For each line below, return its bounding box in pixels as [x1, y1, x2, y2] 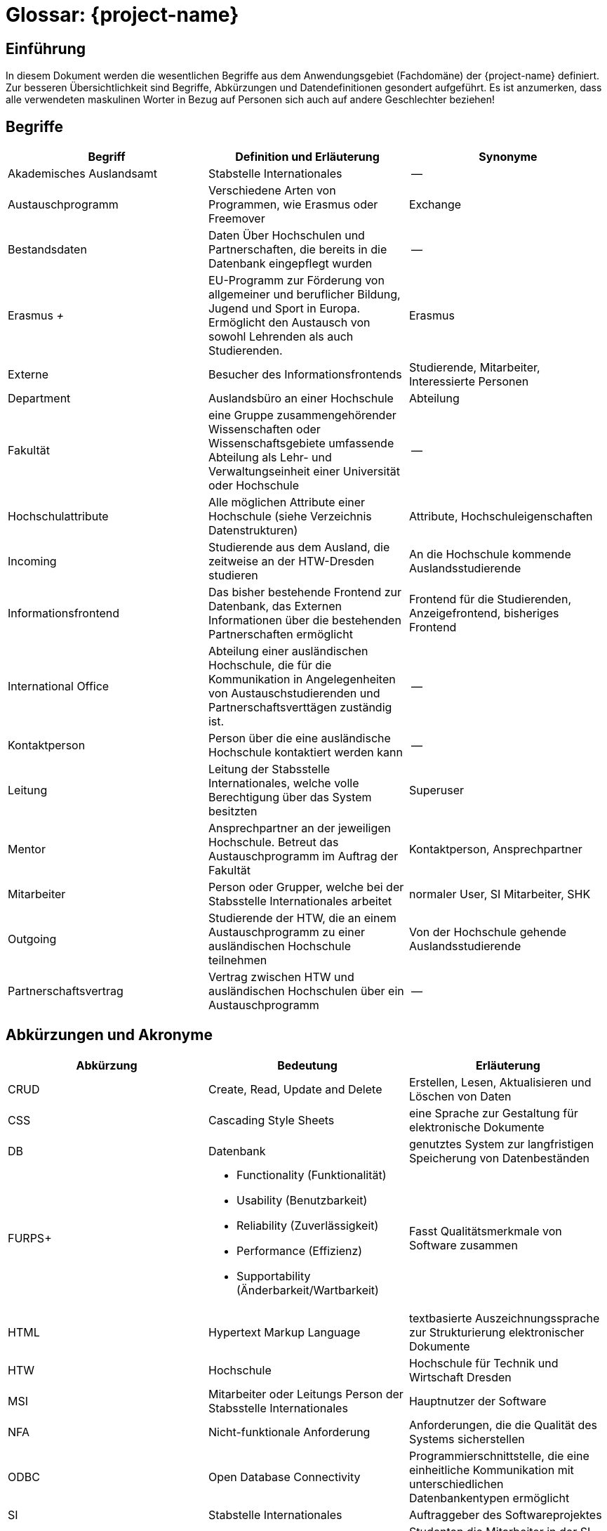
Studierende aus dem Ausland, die [208, 540, 390, 555]
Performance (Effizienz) [236, 1243, 363, 1258]
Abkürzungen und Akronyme [6, 1026, 213, 1044]
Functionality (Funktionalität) [236, 1167, 387, 1182]
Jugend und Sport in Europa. [208, 301, 361, 316]
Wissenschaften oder [208, 422, 321, 437]
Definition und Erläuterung [235, 150, 380, 164]
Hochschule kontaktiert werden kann [208, 745, 403, 760]
